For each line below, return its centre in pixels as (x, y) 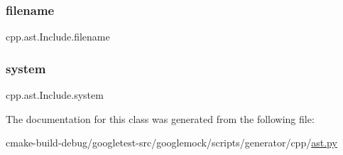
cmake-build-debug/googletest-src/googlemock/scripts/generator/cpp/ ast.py (171, 143)
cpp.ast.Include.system (55, 95)
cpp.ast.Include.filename (58, 37)
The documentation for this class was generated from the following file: (160, 118)
